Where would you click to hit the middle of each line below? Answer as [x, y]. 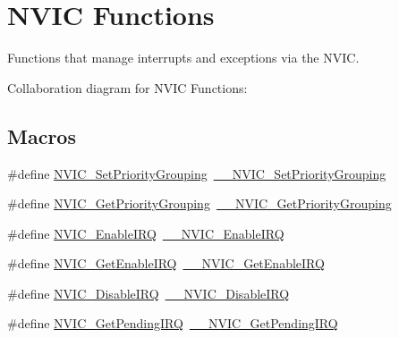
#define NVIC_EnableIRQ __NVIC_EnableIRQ [146, 233]
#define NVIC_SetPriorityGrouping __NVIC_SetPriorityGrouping [197, 173]
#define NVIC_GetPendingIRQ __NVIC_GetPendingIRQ [173, 323]
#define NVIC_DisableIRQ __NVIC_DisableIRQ [149, 293]
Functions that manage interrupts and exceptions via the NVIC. [183, 58]
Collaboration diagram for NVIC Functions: [127, 87]
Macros [42, 135]
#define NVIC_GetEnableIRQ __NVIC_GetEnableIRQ [166, 263]
